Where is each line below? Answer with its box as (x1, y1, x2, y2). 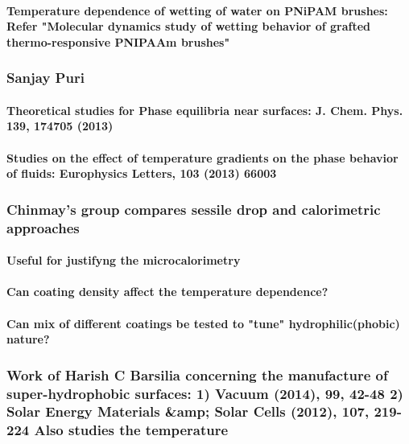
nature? (6, 331, 50, 347)
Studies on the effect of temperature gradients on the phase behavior (6, 149, 399, 166)
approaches (6, 217, 80, 237)
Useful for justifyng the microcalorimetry (6, 252, 241, 269)
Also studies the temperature (34, 420, 229, 440)
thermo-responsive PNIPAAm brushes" (6, 33, 230, 50)
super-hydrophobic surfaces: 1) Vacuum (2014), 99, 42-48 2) (6, 383, 403, 403)
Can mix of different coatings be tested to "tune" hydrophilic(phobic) (6, 314, 400, 331)
